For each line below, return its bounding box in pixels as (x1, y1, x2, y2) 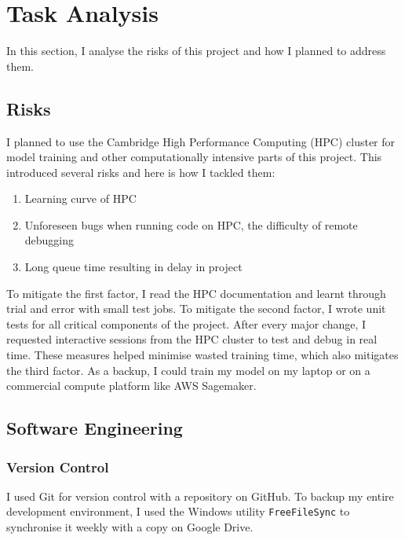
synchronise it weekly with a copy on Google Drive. (6, 519, 254, 535)
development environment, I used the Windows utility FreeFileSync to (6, 503, 350, 520)
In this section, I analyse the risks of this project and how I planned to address (6, 42, 386, 59)
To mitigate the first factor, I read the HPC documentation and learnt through (6, 285, 386, 301)
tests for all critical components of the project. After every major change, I (6, 315, 367, 332)
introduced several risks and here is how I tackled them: (6, 163, 275, 180)
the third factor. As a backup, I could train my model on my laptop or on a (6, 362, 370, 378)
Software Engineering (6, 416, 183, 440)
